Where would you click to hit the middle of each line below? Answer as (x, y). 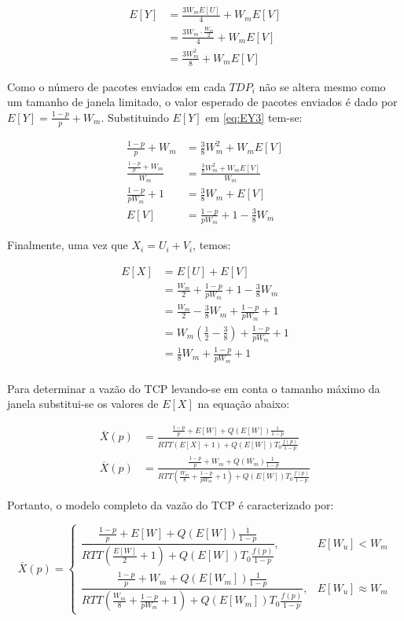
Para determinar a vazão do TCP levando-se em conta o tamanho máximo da (194, 388)
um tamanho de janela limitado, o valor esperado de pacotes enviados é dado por (202, 102)
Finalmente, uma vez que (68, 245)
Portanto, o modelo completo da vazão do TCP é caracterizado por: (171, 505)
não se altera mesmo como (322, 86)
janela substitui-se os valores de (83, 404)
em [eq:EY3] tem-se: (254, 117)
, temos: (212, 245)
